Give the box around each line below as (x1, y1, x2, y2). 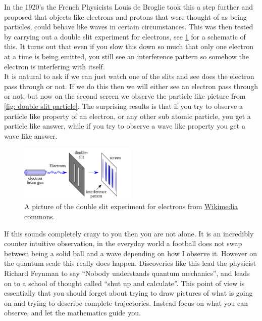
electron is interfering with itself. (4, 61, 105, 71)
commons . (24, 211, 55, 221)
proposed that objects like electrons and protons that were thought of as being (4, 11, 247, 22)
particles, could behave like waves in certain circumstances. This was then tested (4, 21, 253, 32)
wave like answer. (4, 130, 58, 141)
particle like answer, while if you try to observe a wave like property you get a (4, 121, 245, 131)
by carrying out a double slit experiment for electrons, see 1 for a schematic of (4, 31, 246, 42)
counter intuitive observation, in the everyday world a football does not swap (4, 238, 242, 249)
